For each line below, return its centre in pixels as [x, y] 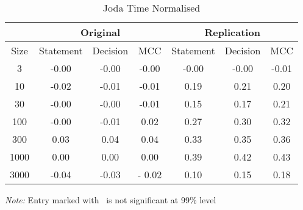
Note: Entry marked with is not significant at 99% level [111, 200]
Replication [232, 32]
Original [101, 32]
